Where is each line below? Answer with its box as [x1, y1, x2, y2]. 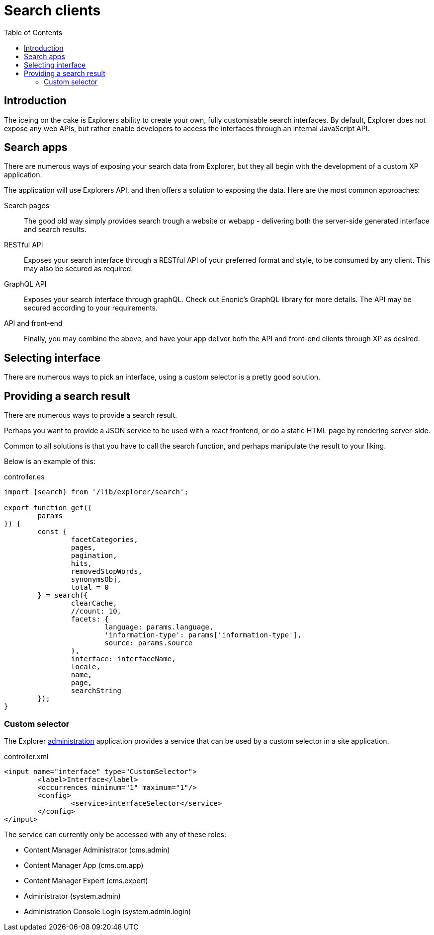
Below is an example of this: [4, 457, 95, 466]
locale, [71, 663, 100, 671]
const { [37, 528, 67, 536]
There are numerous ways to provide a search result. [4, 411, 177, 420]
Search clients [4, 2, 101, 19]
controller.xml [4, 752, 49, 761]
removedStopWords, [71, 567, 143, 576]
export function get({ [4, 504, 92, 512]
